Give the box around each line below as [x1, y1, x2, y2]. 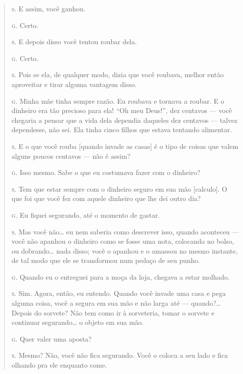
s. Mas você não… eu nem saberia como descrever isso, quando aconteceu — [11, 226, 239, 236]
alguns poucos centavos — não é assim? [11, 150, 131, 161]
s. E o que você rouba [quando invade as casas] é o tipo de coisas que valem [11, 141, 239, 151]
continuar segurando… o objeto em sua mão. [11, 317, 144, 327]
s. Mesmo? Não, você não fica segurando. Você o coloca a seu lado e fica [11, 350, 228, 360]
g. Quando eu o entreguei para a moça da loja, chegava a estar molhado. [11, 271, 230, 282]
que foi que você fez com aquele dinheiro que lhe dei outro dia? [11, 193, 201, 203]
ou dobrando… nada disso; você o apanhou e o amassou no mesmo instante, [11, 245, 238, 256]
